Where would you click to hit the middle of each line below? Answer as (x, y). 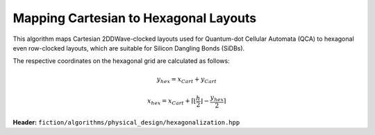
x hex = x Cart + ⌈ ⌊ (172, 102)
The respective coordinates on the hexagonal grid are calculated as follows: (121, 61)
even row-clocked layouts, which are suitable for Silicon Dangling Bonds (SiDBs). (129, 48)
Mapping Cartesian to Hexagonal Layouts (135, 18)
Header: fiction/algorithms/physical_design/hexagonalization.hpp (126, 122)
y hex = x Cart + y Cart (186, 80)
